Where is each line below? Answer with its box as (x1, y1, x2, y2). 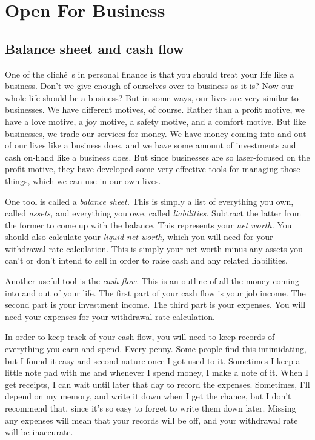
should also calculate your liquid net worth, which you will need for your (5, 230, 273, 243)
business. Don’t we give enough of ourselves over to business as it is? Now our (5, 79, 294, 92)
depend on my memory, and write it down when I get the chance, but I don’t (5, 390, 291, 402)
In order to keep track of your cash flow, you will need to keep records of (5, 330, 275, 343)
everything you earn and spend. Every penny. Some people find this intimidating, (5, 342, 307, 355)
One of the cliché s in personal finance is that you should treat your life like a (5, 67, 294, 80)
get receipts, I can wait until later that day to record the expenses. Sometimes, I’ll (5, 378, 310, 390)
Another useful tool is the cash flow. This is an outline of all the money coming (5, 275, 299, 287)
